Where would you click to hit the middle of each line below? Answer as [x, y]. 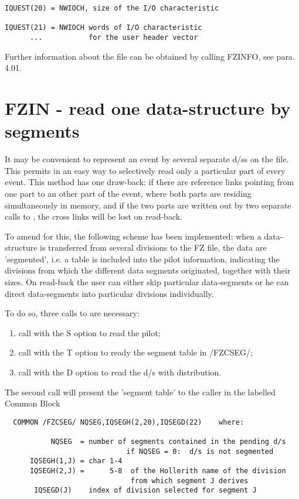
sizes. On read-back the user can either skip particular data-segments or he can [147, 282]
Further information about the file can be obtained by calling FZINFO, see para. [150, 56]
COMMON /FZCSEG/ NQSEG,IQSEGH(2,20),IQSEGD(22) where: [129, 422]
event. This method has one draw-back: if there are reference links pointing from [149, 182]
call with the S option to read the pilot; [89, 332]
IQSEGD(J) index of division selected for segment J [145, 491]
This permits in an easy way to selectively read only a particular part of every [145, 170]
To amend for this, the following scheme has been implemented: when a [133, 236]
